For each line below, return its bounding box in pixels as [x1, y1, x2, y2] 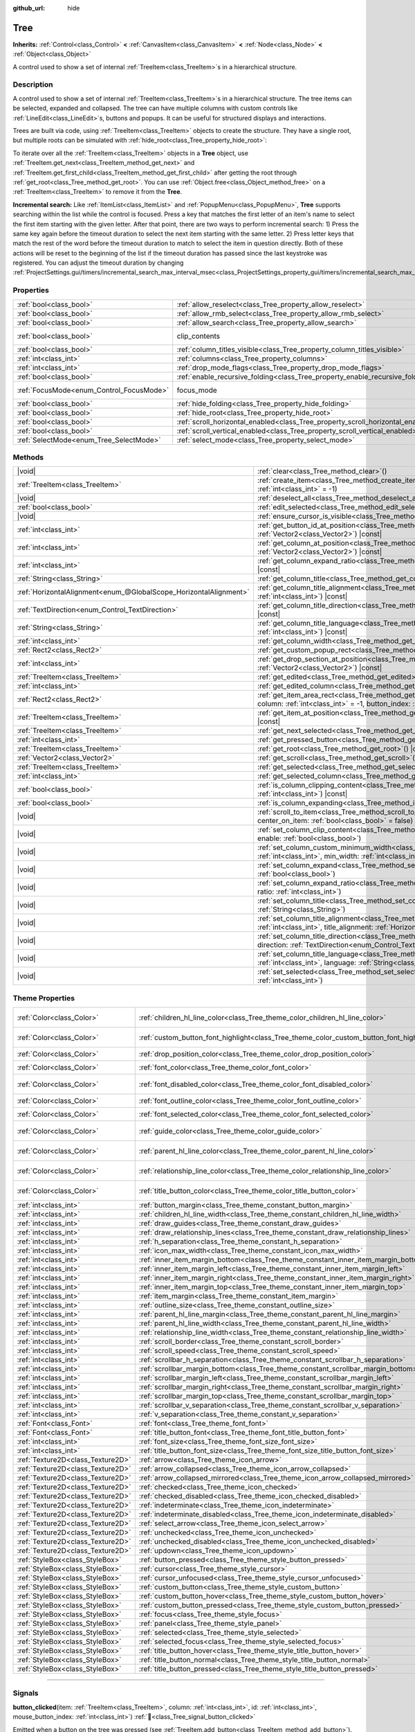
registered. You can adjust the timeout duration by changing [12, 258, 184, 267]
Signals [12, 1688, 39, 1698]
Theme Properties [12, 993, 75, 1002]
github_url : [12, 4, 45, 12]
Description [12, 80, 53, 89]
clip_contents [176, 331, 221, 341]
